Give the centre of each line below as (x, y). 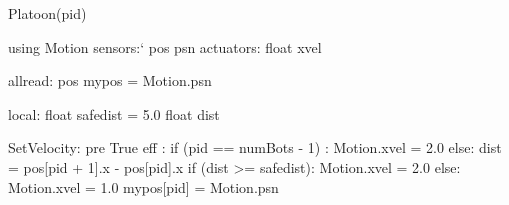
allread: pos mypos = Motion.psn (110, 80)
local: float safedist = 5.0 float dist (114, 113)
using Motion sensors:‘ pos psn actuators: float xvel (165, 46)
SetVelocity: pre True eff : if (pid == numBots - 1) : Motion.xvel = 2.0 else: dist (255, 147)
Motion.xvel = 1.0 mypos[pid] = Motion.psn (143, 186)
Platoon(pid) (47, 13)
